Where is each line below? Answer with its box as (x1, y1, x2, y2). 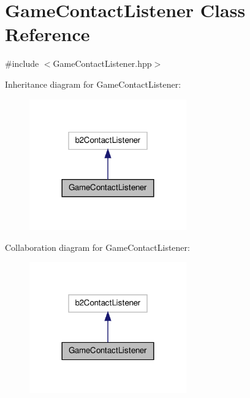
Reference (5, 21, 90, 47)
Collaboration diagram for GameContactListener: (5, 240, 190, 253)
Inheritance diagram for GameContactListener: (5, 77, 181, 90)
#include (5, 57, 39, 70)
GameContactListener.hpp (53, 57, 152, 70)
